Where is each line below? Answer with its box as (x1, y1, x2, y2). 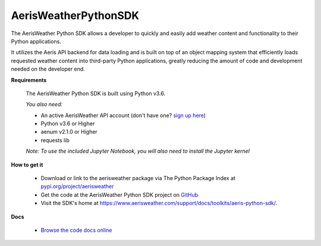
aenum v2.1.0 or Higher (40, 128, 97, 135)
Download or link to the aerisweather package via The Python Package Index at (40, 175, 236, 182)
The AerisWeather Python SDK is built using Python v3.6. (26, 90, 166, 97)
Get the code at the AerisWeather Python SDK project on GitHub (40, 191, 199, 198)
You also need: (26, 101, 62, 108)
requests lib (40, 137, 70, 144)
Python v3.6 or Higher (40, 120, 95, 127)
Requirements (11, 76, 47, 83)
